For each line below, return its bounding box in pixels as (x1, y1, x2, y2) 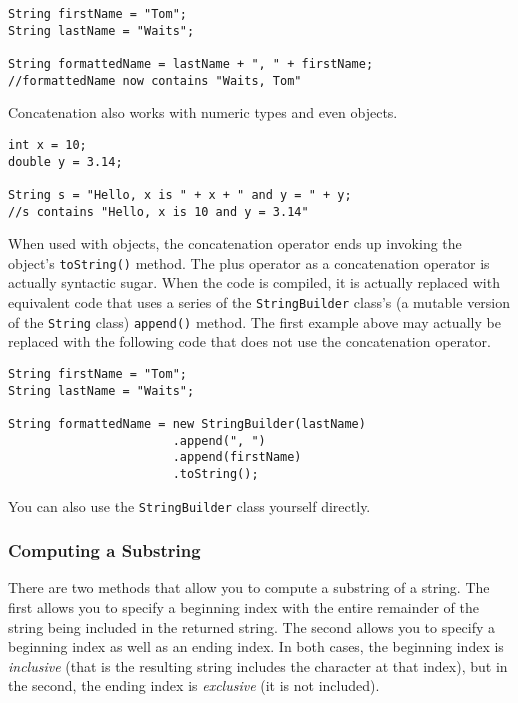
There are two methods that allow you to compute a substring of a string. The (8, 577, 490, 598)
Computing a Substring (8, 538, 201, 563)
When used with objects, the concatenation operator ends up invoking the (8, 233, 462, 254)
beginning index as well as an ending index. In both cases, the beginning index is (8, 636, 504, 657)
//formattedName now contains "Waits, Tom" (8, 73, 302, 88)
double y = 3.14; (8, 154, 123, 169)
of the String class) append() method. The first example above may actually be (8, 311, 501, 332)
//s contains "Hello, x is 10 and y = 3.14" (8, 204, 309, 219)
